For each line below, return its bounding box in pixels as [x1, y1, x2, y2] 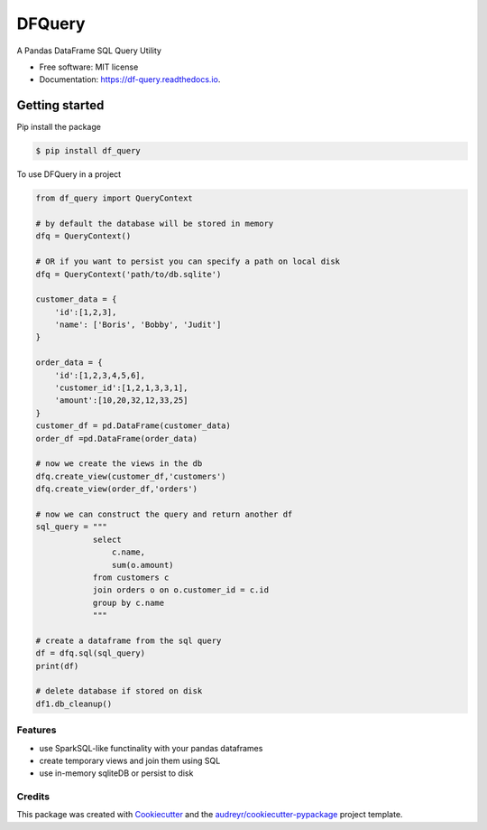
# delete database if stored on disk [35, 686, 203, 696]
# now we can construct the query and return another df [35, 508, 293, 519]
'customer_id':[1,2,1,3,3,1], [54, 383, 188, 393]
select [92, 534, 122, 545]
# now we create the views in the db [35, 459, 203, 469]
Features [16, 723, 57, 736]
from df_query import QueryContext [35, 193, 193, 203]
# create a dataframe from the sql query [35, 635, 222, 646]
